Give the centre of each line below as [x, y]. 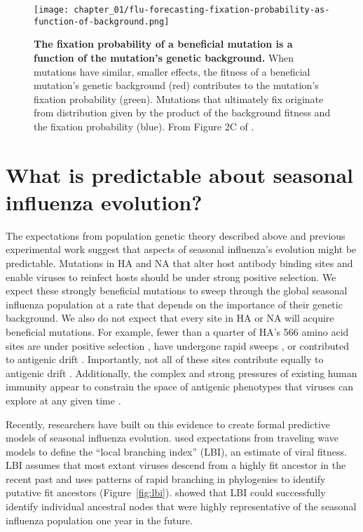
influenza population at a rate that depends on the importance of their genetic [174, 304]
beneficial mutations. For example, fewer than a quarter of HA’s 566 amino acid [177, 331]
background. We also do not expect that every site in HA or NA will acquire [170, 318]
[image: [52, 10]
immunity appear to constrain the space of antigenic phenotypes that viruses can [179, 387]
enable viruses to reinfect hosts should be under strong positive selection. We [171, 277]
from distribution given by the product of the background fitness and [182, 112]
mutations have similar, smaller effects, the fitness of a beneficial [172, 71]
